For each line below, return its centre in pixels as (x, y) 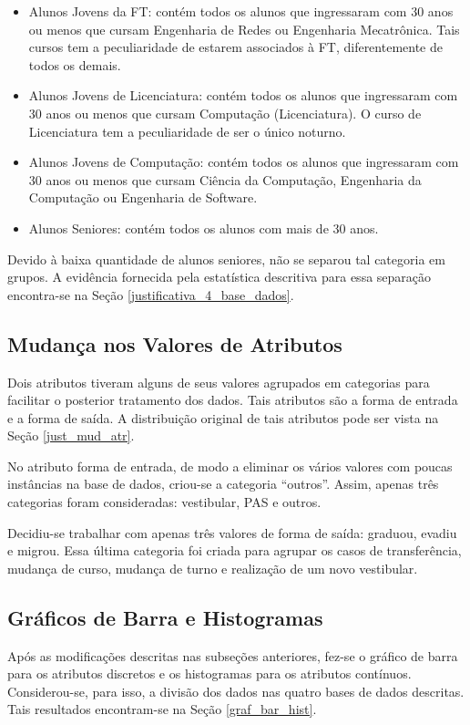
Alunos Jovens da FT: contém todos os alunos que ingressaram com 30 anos (241, 11)
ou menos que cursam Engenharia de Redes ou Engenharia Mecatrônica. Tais (244, 29)
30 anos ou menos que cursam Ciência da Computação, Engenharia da (225, 179)
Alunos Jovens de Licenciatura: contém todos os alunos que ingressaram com (243, 95)
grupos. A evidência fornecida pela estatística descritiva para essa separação (220, 277)
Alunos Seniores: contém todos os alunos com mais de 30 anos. (204, 228)
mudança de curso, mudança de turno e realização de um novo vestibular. (213, 568)
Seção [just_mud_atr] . (71, 435)
